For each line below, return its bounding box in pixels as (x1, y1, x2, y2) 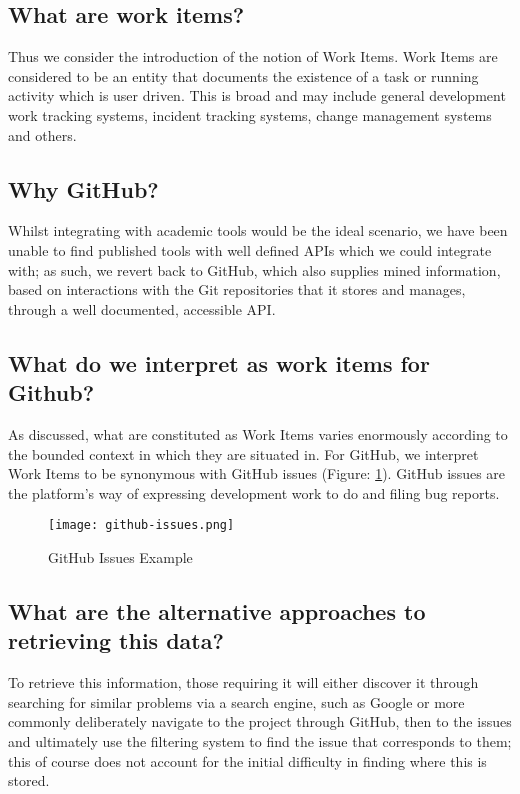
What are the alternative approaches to (8, 595, 426, 626)
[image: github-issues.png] (48, 518, 235, 533)
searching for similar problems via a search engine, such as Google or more (8, 691, 465, 712)
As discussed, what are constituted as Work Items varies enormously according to (8, 423, 508, 444)
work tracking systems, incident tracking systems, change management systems (8, 104, 492, 125)
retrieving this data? (8, 625, 224, 656)
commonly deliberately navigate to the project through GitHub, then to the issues (8, 711, 512, 732)
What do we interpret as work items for (8, 347, 430, 378)
